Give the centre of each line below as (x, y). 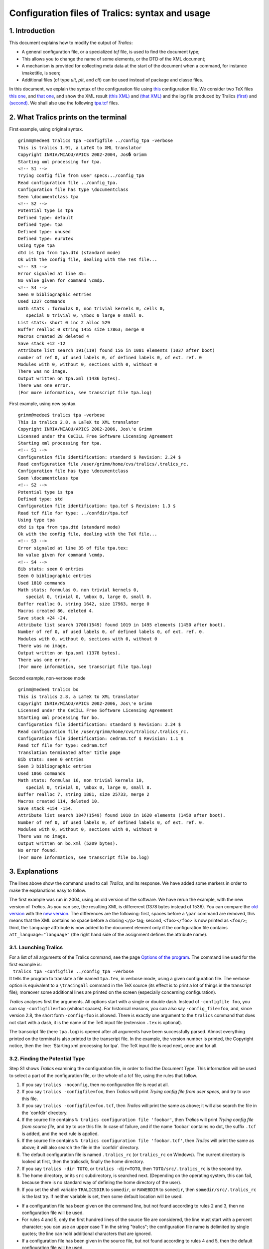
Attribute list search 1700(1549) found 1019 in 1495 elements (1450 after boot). (122, 625)
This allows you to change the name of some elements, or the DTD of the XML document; (114, 59)
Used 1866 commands (42, 773)
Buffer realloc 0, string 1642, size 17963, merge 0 (84, 604)
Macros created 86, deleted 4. (56, 611)
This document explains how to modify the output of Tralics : (71, 43)
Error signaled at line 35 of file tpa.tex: (73, 548)
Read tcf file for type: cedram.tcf (63, 745)
